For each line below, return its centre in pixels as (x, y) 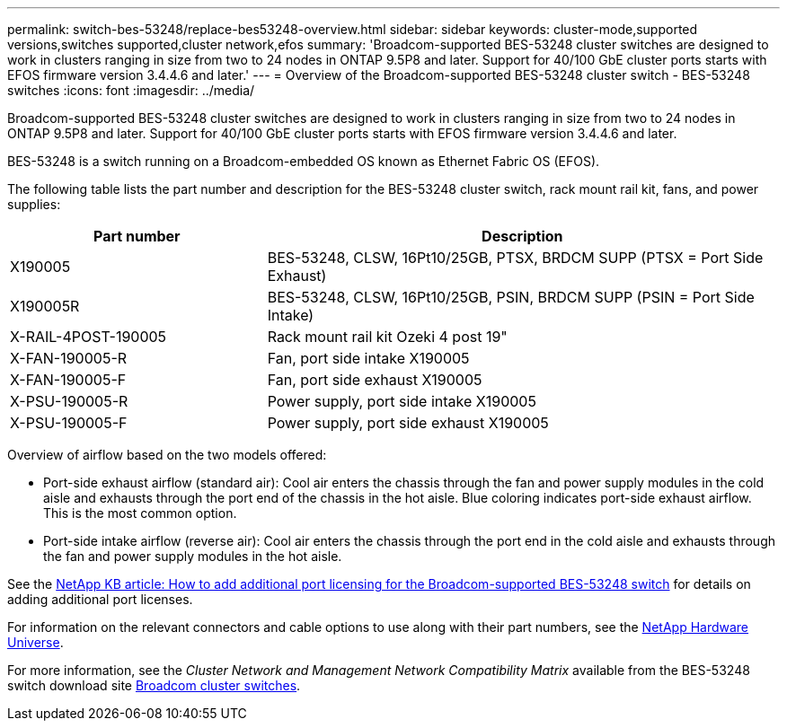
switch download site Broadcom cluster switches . (154, 685)
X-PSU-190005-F (69, 423)
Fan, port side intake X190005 (368, 358)
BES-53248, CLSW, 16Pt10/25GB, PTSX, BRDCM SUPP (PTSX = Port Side (515, 258)
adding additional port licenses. (100, 599)
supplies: (34, 204)
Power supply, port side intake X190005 (402, 401)
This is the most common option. (140, 513)
